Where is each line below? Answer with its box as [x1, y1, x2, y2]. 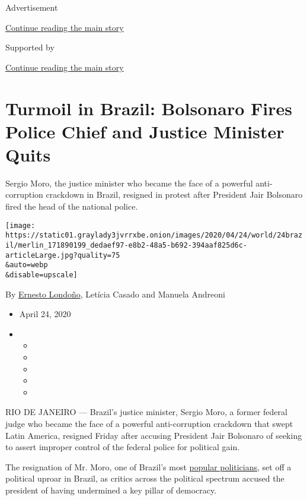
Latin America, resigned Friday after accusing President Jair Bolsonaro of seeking [5, 429, 302, 441]
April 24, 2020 [19, 308, 71, 320]
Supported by [5, 41, 55, 53]
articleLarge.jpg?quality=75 [5, 251, 120, 260]
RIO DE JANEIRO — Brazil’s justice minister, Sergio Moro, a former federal [5, 406, 287, 418]
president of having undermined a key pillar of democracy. [5, 483, 217, 496]
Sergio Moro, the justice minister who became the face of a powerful [5, 176, 253, 189]
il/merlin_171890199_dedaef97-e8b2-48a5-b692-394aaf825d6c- [5, 240, 248, 249]
